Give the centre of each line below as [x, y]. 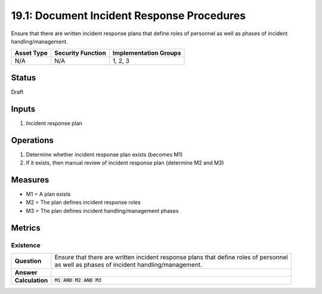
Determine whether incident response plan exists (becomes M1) [104, 154]
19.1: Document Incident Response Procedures [129, 16]
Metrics [26, 228]
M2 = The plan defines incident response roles [83, 202]
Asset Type [31, 53]
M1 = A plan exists [48, 194]
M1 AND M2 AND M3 [78, 280]
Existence [26, 245]
